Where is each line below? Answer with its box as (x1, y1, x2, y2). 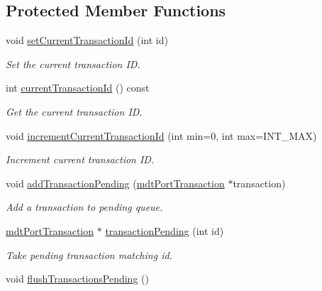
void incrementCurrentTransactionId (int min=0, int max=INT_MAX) (6, 128, 317, 143)
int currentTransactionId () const (6, 80, 150, 95)
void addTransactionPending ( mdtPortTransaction (6, 175, 225, 190)
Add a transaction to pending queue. (6, 199, 163, 214)
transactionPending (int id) (105, 223, 224, 238)
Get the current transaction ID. (6, 104, 143, 119)
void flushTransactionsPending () (6, 271, 149, 286)
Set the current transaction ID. (6, 56, 140, 71)
